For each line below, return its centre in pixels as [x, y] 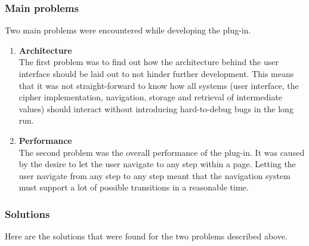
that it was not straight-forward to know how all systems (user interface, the [159, 85]
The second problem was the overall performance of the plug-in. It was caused [162, 152]
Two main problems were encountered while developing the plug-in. [128, 30]
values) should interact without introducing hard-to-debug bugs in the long [156, 108]
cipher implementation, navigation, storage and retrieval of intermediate [151, 97]
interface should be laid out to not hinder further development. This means [156, 73]
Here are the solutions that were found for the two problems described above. [146, 236]
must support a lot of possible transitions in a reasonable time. [134, 187]
